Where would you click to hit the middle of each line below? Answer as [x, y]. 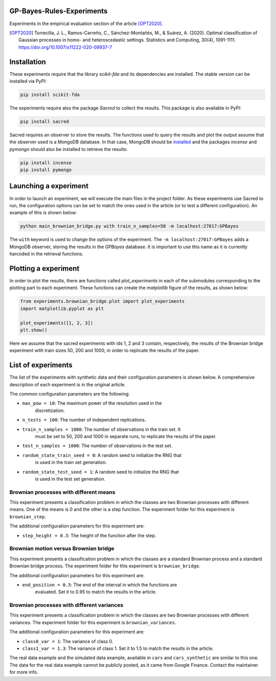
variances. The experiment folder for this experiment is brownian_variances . [93, 622]
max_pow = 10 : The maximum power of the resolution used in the [92, 403]
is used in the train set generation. [71, 463]
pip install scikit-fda [50, 94]
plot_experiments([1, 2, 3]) [57, 323]
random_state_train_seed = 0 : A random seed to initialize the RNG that [102, 455]
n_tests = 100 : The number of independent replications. [84, 420]
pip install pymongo [46, 170]
